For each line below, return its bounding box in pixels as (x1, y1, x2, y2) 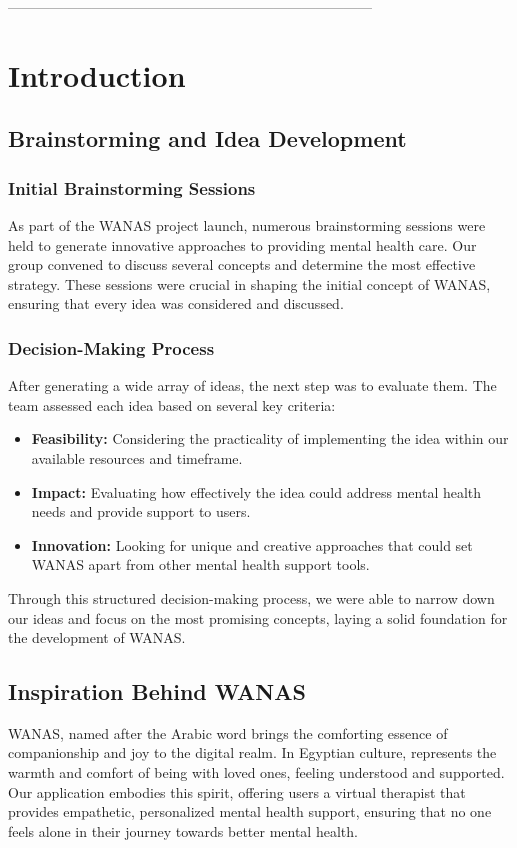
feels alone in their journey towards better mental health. (8, 820, 358, 841)
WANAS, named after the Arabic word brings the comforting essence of (8, 722, 448, 743)
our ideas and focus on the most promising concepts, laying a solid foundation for (8, 607, 508, 628)
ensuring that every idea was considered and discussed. (8, 293, 344, 314)
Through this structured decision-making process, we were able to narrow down (8, 587, 495, 608)
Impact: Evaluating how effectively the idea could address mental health (31, 481, 482, 502)
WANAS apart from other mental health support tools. (31, 554, 370, 575)
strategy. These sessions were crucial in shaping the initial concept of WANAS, (8, 273, 491, 294)
